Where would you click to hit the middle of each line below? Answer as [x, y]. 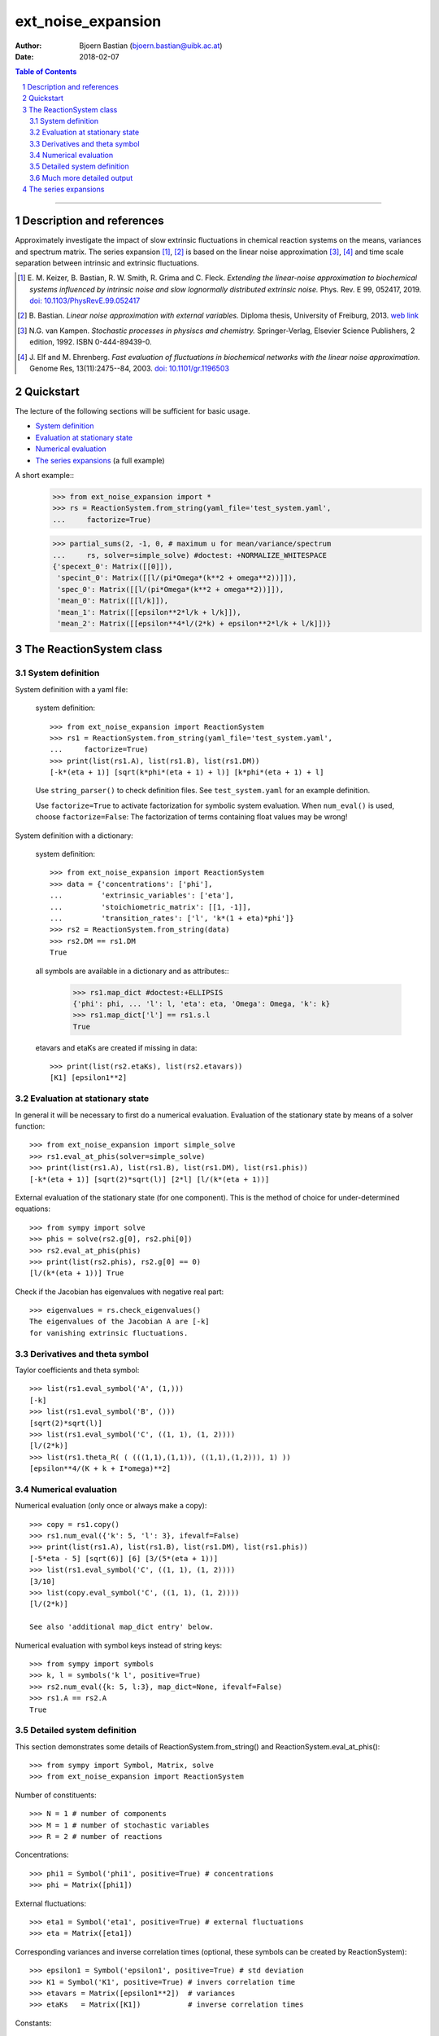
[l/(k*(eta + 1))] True [77, 1273]
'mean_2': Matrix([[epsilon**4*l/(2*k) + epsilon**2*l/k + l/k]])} [194, 623]
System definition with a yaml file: [72, 689]
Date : [24, 56]
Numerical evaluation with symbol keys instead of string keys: [119, 1645]
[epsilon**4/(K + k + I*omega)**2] [100, 1469]
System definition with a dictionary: [74, 836]
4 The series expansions [63, 189]
